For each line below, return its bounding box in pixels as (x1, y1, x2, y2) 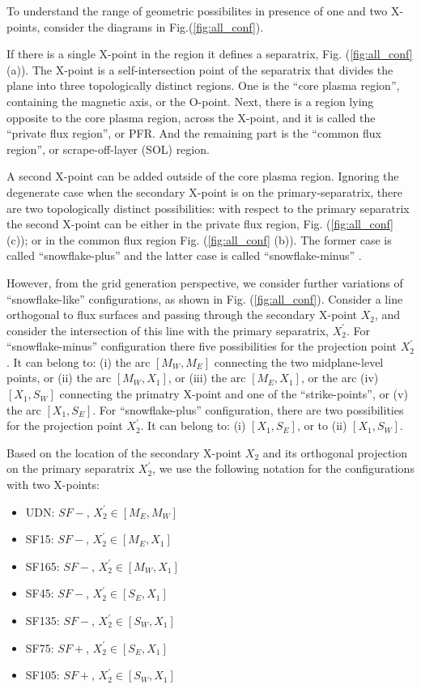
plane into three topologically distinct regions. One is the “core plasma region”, (6, 77, 400, 94)
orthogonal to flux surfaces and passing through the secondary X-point (6, 306, 358, 323)
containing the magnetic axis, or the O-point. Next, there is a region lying (6, 92, 374, 109)
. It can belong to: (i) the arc (6, 353, 151, 370)
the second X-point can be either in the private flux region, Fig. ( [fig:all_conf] (6, 215, 393, 232)
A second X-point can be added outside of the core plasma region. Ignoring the (6, 168, 399, 185)
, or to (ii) (296, 417, 347, 434)
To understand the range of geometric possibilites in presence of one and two (6, 2, 388, 19)
